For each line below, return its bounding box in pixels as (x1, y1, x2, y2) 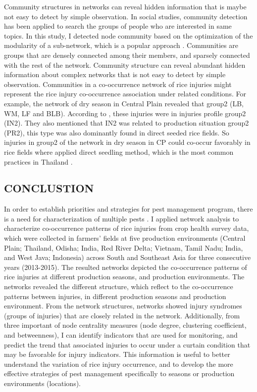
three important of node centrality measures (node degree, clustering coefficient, (4, 320, 247, 330)
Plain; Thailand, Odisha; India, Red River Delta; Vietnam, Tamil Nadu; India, (4, 242, 243, 253)
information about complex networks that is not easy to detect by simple (4, 69, 226, 80)
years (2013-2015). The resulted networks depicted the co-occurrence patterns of (4, 261, 247, 272)
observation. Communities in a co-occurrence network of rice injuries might (4, 79, 232, 89)
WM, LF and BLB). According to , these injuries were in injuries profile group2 (4, 108, 246, 118)
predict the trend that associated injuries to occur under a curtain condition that (4, 339, 251, 349)
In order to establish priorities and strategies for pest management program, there (4, 204, 253, 214)
